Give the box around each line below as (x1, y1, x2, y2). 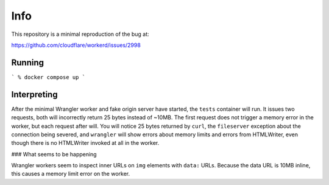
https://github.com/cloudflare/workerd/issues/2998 (11, 41, 141, 49)
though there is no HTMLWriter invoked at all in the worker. (11, 139, 160, 147)
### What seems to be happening (11, 150, 97, 158)
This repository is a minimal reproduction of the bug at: (11, 30, 149, 38)
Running (11, 57, 44, 68)
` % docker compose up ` (11, 74, 85, 80)
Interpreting (11, 89, 58, 100)
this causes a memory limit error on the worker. (11, 170, 130, 178)
